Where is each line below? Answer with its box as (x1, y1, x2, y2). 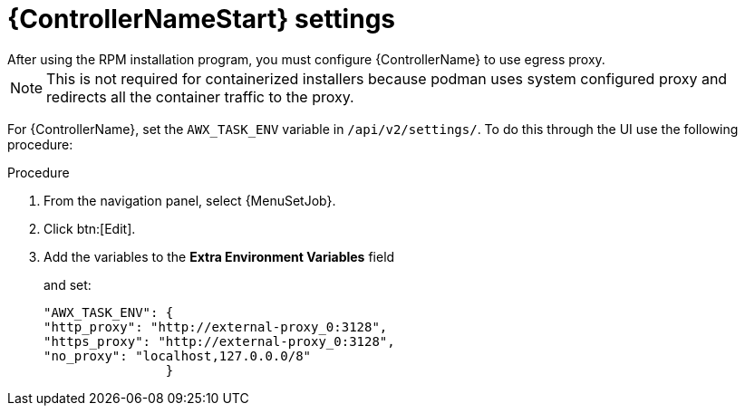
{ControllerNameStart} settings (7, 4, 396, 34)
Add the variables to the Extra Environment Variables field (44, 248, 395, 264)
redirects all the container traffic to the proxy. (46, 87, 354, 106)
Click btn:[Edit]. (44, 220, 136, 236)
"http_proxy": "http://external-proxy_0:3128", (44, 319, 388, 334)
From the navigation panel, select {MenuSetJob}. (44, 192, 336, 208)
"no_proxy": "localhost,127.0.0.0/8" (44, 348, 312, 363)
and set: (44, 276, 92, 293)
